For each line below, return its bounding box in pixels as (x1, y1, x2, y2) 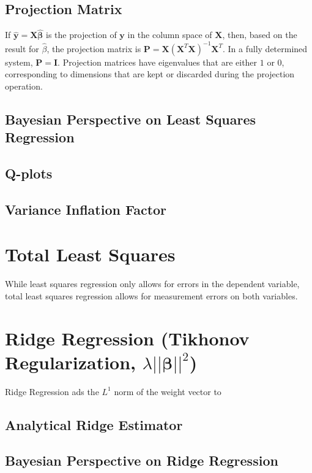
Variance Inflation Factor (5, 199, 167, 218)
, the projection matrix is (46, 42, 141, 55)
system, (5, 55, 33, 68)
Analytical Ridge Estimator (5, 415, 183, 434)
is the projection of (46, 28, 117, 41)
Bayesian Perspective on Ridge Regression (5, 451, 278, 470)
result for (5, 42, 39, 55)
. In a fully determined (223, 42, 308, 55)
